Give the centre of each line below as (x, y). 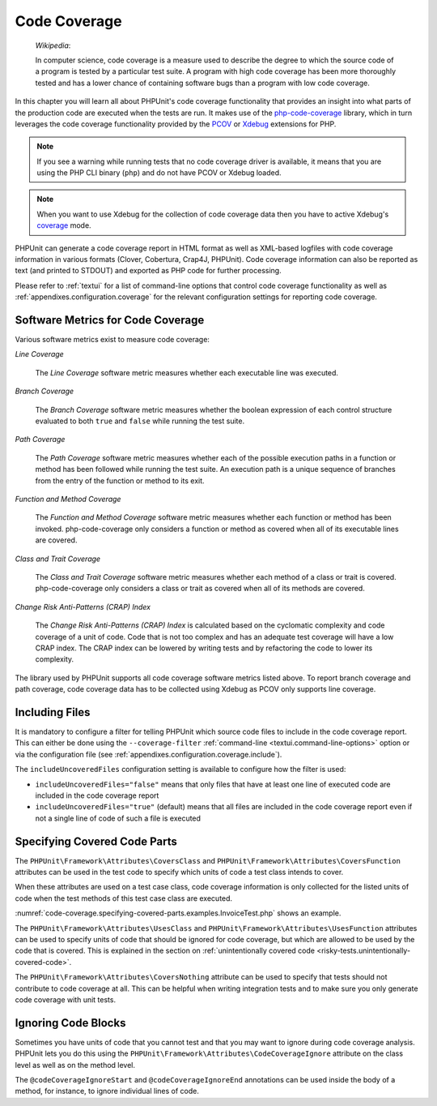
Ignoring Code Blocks (70, 1023)
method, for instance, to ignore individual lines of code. (107, 1091)
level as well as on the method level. (75, 1065)
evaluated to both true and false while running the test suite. (140, 421)
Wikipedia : (53, 45)
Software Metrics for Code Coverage (110, 320)
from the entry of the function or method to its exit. (120, 480)
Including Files (53, 712)
